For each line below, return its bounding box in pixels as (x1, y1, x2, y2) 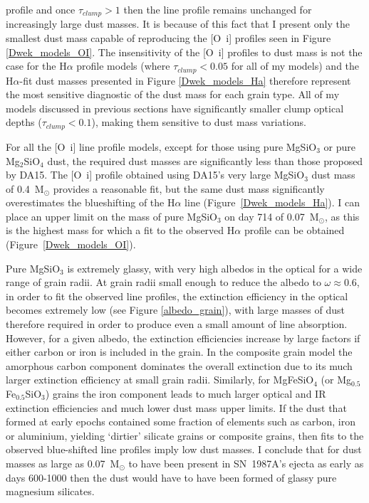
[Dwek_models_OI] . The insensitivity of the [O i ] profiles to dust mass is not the (6, 44, 363, 59)
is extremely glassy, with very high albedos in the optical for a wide (67, 260, 363, 275)
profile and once (6, 2, 76, 16)
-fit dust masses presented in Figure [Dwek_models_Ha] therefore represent (19, 73, 351, 88)
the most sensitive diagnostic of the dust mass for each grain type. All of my (6, 87, 340, 102)
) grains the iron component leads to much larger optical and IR (45, 386, 326, 401)
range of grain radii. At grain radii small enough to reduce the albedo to (6, 275, 321, 290)
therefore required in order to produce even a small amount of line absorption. (6, 317, 348, 332)
